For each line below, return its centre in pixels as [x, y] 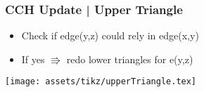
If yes [33, 59]
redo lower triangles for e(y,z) [130, 59]
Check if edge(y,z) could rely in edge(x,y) [110, 35]
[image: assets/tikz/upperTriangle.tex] [101, 82]
